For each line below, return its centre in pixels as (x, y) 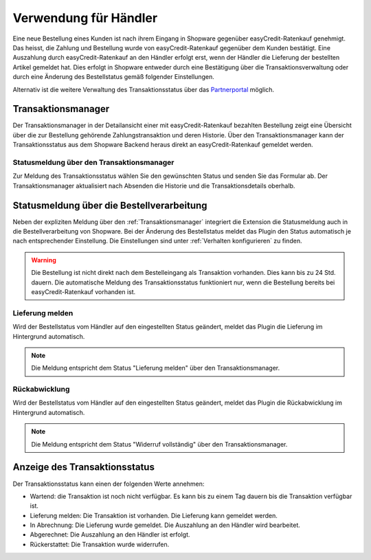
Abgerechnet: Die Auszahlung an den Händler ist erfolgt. (110, 535)
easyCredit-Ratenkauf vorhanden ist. (83, 291)
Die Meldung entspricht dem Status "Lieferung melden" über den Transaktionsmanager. (156, 368)
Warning (44, 260)
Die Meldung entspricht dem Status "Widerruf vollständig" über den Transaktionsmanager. (159, 444)
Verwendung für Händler (85, 18)
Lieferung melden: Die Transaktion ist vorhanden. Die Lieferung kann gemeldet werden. (154, 515)
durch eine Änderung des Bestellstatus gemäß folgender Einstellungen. (113, 77)
